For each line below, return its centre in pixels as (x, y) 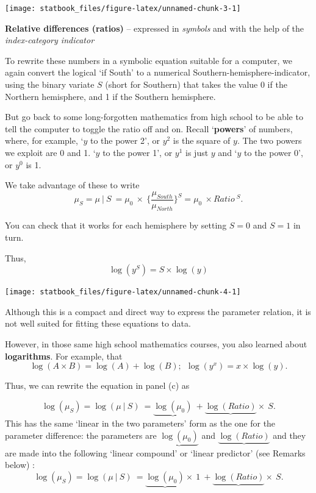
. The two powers (269, 140)
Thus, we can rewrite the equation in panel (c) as (97, 385)
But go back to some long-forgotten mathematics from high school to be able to (154, 117)
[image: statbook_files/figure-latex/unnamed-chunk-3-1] (123, 9)
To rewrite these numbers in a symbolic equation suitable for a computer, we (149, 60)
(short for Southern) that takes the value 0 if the (196, 84)
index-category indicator (50, 40)
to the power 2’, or (125, 140)
